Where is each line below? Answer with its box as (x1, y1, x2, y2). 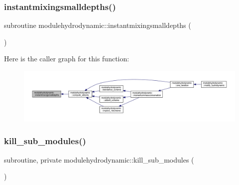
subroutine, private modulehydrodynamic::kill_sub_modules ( (4, 154, 194, 165)
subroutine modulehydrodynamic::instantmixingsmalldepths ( (4, 20, 191, 30)
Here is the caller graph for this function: (4, 53, 129, 64)
